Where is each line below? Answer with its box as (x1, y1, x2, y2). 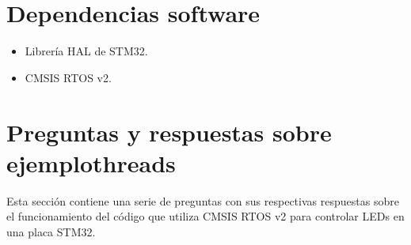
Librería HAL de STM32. (25, 43, 148, 59)
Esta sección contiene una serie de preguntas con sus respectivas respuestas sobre (6, 192, 399, 209)
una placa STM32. (6, 223, 96, 239)
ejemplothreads (6, 146, 176, 179)
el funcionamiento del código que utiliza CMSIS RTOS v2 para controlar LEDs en (6, 208, 405, 224)
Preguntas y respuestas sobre (6, 115, 332, 148)
